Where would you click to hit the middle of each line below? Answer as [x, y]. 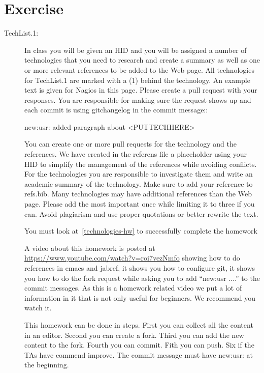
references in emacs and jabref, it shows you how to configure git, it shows [140, 268]
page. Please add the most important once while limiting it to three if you [140, 204]
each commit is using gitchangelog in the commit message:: [116, 110]
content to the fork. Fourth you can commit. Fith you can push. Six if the [139, 345]
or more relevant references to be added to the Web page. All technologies [139, 69]
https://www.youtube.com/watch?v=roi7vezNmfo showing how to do [132, 258]
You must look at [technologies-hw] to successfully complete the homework [141, 231]
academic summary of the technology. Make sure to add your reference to [139, 183]
